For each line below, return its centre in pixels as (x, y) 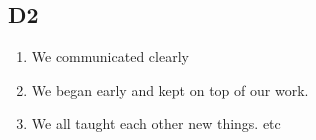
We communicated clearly (110, 56)
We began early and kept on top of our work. (170, 89)
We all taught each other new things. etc (156, 123)
